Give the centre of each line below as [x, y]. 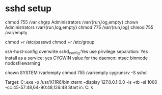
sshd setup [28, 9]
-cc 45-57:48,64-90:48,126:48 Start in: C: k [49, 87]
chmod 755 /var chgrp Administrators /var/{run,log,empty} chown [72, 22]
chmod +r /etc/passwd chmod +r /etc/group [50, 42]
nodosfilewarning [23, 63]
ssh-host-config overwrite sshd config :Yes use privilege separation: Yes [77, 52]
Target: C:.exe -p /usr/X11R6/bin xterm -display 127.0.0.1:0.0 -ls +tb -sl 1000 [81, 82]
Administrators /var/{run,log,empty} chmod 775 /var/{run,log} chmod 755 [79, 27]
